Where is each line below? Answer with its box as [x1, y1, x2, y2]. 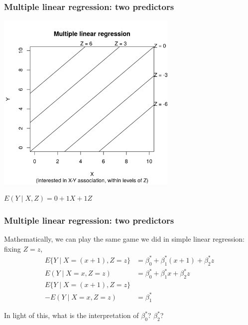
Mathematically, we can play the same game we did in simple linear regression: [4, 234, 245, 244]
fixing [4, 243, 21, 254]
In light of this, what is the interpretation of [4, 310, 139, 321]
